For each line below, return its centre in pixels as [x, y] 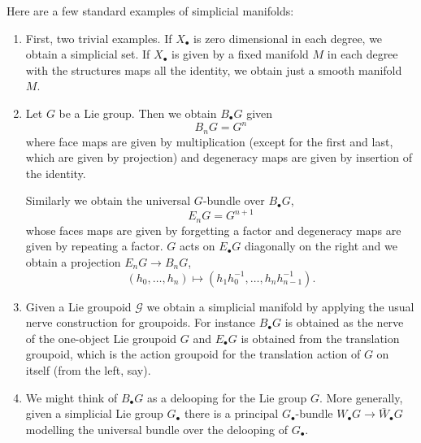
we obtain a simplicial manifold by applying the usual [280, 306]
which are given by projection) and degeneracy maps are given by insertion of [219, 157]
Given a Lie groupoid [78, 306]
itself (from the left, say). [88, 370]
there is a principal [231, 413]
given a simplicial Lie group [94, 413]
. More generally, [361, 397]
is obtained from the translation [320, 338]
